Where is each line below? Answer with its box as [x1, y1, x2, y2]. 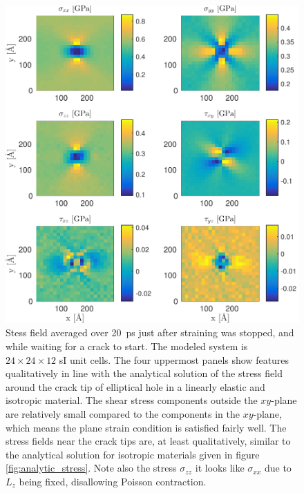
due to [264, 461, 292, 475]
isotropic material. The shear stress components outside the [6, 393, 258, 407]
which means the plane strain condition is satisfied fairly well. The [6, 420, 287, 434]
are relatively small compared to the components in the [6, 407, 240, 421]
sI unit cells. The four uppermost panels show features [59, 352, 289, 367]
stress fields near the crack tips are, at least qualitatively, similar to [6, 434, 291, 448]
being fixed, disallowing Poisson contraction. [19, 474, 207, 488]
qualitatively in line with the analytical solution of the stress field [6, 366, 283, 380]
